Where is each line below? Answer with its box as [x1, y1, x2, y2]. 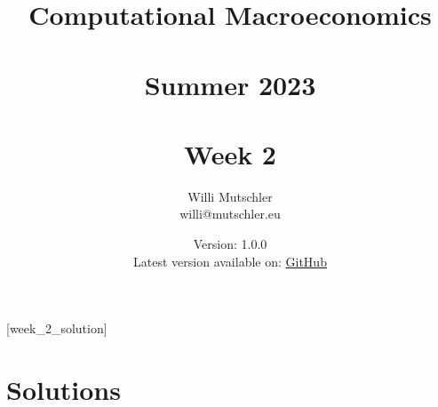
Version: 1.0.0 [193, 235, 267, 253]
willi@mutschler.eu [179, 204, 281, 223]
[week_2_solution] [6, 319, 108, 338]
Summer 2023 [144, 66, 316, 102]
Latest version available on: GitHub [133, 251, 327, 270]
